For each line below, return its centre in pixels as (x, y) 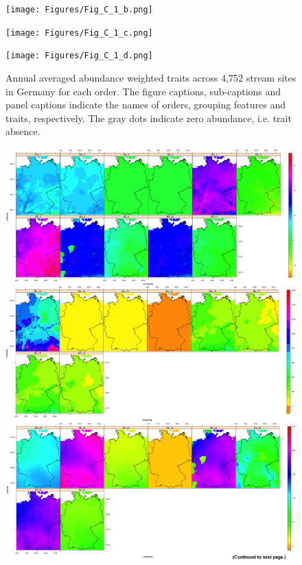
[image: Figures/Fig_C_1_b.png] (79, 10)
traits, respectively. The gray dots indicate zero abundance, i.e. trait (149, 118)
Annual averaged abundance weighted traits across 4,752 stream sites (151, 77)
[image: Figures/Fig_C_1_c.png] (79, 33)
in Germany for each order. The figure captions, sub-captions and (143, 91)
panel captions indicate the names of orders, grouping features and (146, 105)
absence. (23, 131)
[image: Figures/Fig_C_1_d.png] (79, 56)
